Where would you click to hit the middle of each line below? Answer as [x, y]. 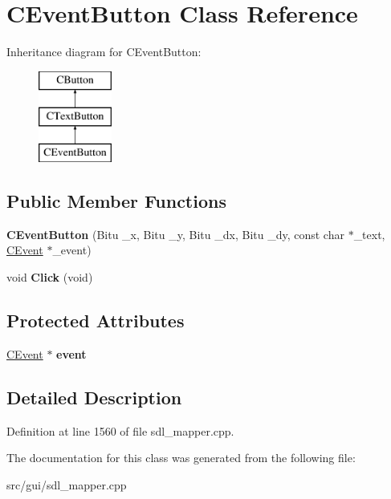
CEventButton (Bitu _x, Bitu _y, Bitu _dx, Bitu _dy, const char [175, 234]
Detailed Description [94, 397]
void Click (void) [50, 277]
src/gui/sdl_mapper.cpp [67, 484]
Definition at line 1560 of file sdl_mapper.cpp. [120, 430]
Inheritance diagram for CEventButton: [104, 52]
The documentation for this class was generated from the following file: [181, 458]
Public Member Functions [116, 201]
